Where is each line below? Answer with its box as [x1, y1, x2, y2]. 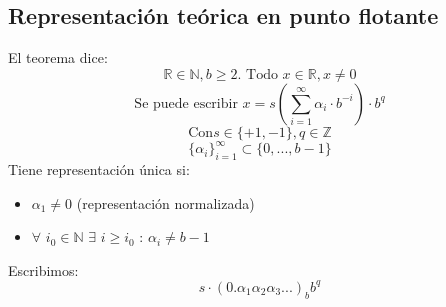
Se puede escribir [134, 96, 238, 111]
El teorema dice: [8, 47, 108, 68]
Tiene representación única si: [8, 159, 190, 180]
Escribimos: [8, 259, 79, 280]
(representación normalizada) [76, 192, 255, 213]
